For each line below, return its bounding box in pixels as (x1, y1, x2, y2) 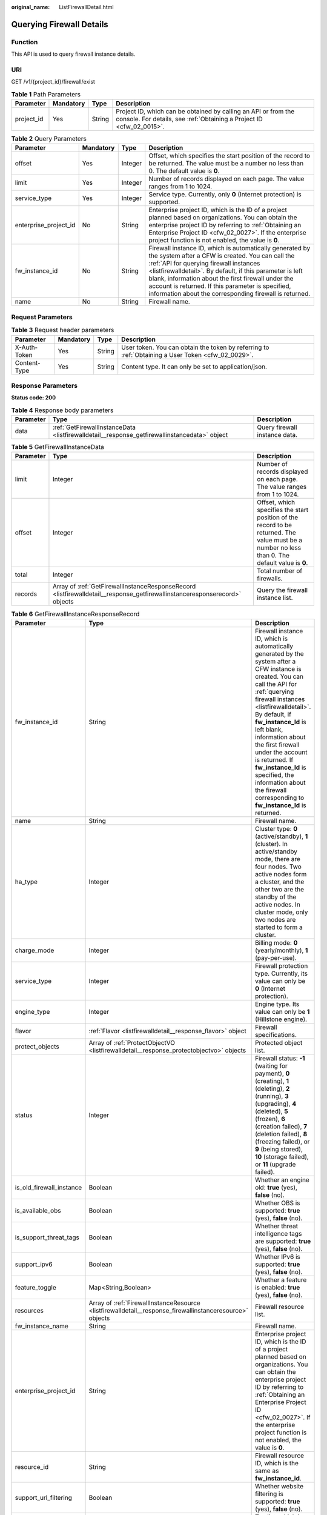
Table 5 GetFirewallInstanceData (11, 443, 104, 451)
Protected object (254, 1038, 303, 1047)
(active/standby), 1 (254, 832, 308, 841)
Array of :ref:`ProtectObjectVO (88, 1038, 176, 1047)
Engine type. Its (254, 1000, 300, 1008)
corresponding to (254, 793, 305, 802)
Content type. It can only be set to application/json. (121, 362, 268, 371)
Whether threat (254, 1222, 299, 1230)
